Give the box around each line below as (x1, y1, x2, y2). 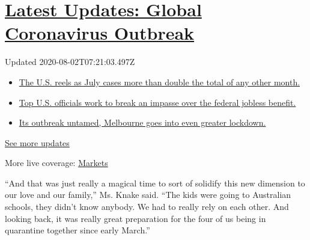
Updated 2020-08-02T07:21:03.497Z (5, 55, 135, 68)
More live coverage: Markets (5, 156, 108, 169)
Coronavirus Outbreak (5, 20, 195, 45)
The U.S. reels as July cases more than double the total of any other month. (19, 75, 300, 88)
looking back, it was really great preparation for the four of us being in (5, 212, 266, 224)
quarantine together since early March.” (5, 224, 150, 236)
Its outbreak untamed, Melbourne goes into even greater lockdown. (19, 116, 266, 129)
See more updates (5, 136, 70, 149)
